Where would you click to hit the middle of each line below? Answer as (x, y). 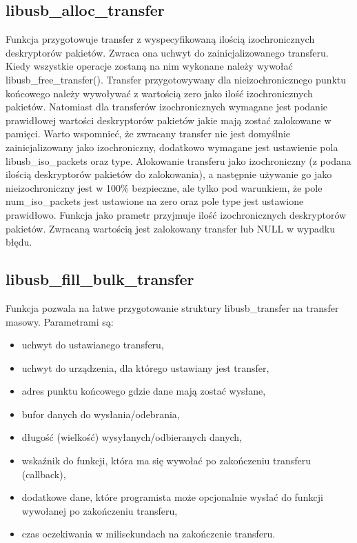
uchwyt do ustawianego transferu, (93, 345)
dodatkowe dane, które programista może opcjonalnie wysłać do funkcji (172, 497)
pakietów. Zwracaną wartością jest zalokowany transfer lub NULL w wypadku (170, 228)
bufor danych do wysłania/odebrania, (101, 414)
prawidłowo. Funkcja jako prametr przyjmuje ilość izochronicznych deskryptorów (176, 214)
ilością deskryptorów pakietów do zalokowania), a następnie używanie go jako (169, 174)
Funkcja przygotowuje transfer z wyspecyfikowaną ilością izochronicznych (160, 39)
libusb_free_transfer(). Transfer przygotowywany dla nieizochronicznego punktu (176, 79)
